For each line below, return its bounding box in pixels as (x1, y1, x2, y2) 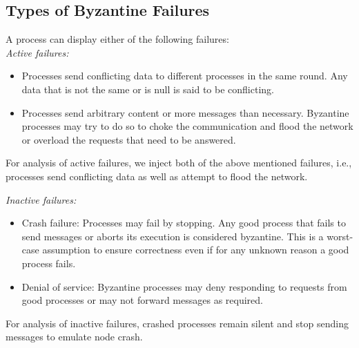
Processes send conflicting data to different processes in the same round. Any (21, 68, 348, 83)
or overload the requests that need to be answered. (21, 132, 236, 146)
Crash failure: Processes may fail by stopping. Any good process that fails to (21, 215, 346, 230)
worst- (327, 229, 353, 243)
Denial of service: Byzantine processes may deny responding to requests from (21, 279, 347, 293)
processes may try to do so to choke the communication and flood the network (21, 119, 353, 133)
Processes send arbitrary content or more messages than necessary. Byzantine (21, 105, 349, 119)
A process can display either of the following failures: (6, 32, 229, 46)
